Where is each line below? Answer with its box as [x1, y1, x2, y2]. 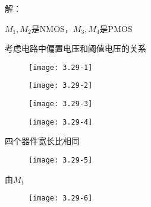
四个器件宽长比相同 [5, 135, 80, 147]
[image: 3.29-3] [29, 100, 93, 109]
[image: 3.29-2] [29, 81, 93, 90]
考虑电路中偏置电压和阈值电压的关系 [5, 42, 146, 55]
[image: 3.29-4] [29, 117, 93, 126]
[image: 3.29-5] [29, 156, 93, 164]
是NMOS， [31, 22, 73, 34]
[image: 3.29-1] [29, 63, 93, 72]
